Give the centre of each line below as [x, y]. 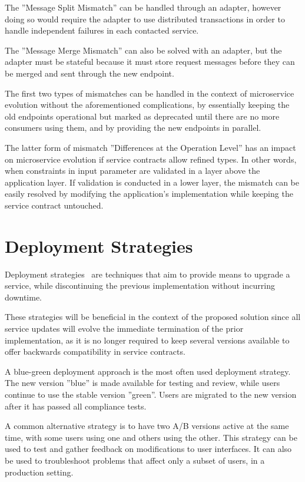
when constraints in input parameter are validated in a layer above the [132, 171]
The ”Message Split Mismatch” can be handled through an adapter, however [143, 7]
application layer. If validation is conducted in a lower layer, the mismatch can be [152, 182]
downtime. [23, 297]
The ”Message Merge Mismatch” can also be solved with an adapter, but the [143, 50]
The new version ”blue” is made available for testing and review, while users [142, 383]
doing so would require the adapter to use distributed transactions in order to [145, 19]
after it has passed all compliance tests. [76, 406]
